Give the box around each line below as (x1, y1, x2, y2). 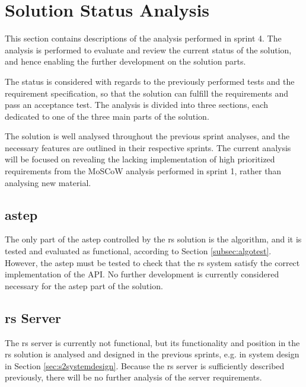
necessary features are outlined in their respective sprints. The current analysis (5, 141, 291, 153)
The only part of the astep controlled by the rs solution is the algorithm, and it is (5, 233, 302, 245)
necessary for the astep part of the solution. (5, 279, 163, 292)
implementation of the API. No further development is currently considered (5, 268, 279, 280)
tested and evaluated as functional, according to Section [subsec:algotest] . (5, 245, 272, 257)
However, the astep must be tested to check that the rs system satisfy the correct (5, 256, 300, 268)
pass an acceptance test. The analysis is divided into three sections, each (5, 98, 268, 111)
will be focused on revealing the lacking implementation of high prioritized (5, 153, 275, 165)
